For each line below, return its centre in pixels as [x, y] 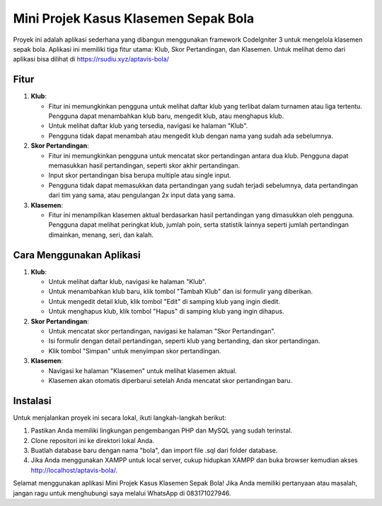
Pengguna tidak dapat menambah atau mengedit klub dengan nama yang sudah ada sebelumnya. [191, 136]
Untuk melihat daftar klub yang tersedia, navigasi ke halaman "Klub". [148, 126]
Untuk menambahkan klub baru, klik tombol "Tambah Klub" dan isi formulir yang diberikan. [181, 292]
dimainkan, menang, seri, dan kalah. [101, 235]
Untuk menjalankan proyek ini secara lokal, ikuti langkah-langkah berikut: [120, 418]
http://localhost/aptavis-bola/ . [74, 470]
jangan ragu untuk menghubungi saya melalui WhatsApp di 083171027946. [122, 493]
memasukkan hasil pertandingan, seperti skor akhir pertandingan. [144, 165]
